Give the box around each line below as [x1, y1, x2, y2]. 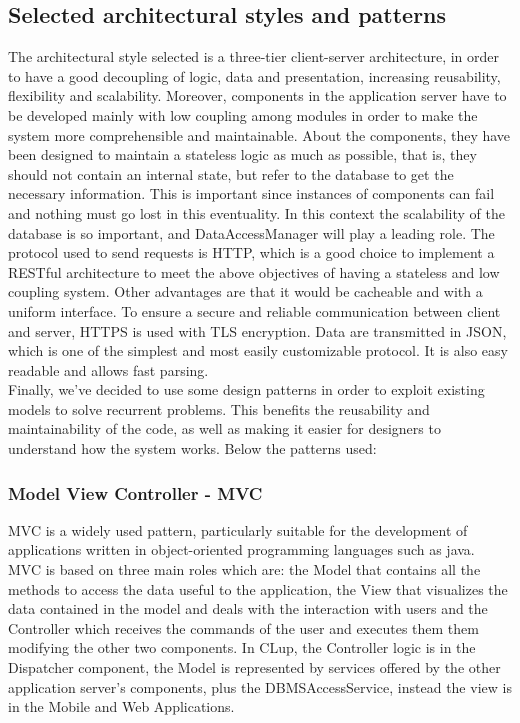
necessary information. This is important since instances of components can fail [8, 183, 495, 204]
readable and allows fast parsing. [8, 359, 209, 380]
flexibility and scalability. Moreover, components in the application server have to [8, 85, 507, 106]
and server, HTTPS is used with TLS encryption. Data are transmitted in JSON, [8, 320, 507, 341]
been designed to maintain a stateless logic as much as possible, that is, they [8, 144, 477, 165]
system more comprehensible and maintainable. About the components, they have [8, 124, 511, 145]
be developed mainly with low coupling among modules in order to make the [8, 104, 478, 125]
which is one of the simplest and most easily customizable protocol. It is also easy [8, 340, 508, 361]
